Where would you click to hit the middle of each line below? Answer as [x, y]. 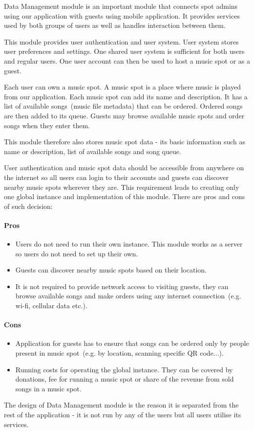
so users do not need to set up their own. [77, 253]
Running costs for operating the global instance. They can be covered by [124, 369]
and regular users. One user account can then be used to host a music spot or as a [127, 60]
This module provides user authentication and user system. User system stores [121, 41]
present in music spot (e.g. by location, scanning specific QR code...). [119, 353]
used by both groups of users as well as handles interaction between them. [115, 25]
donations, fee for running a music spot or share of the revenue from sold [125, 379]
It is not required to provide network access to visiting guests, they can [122, 286]
